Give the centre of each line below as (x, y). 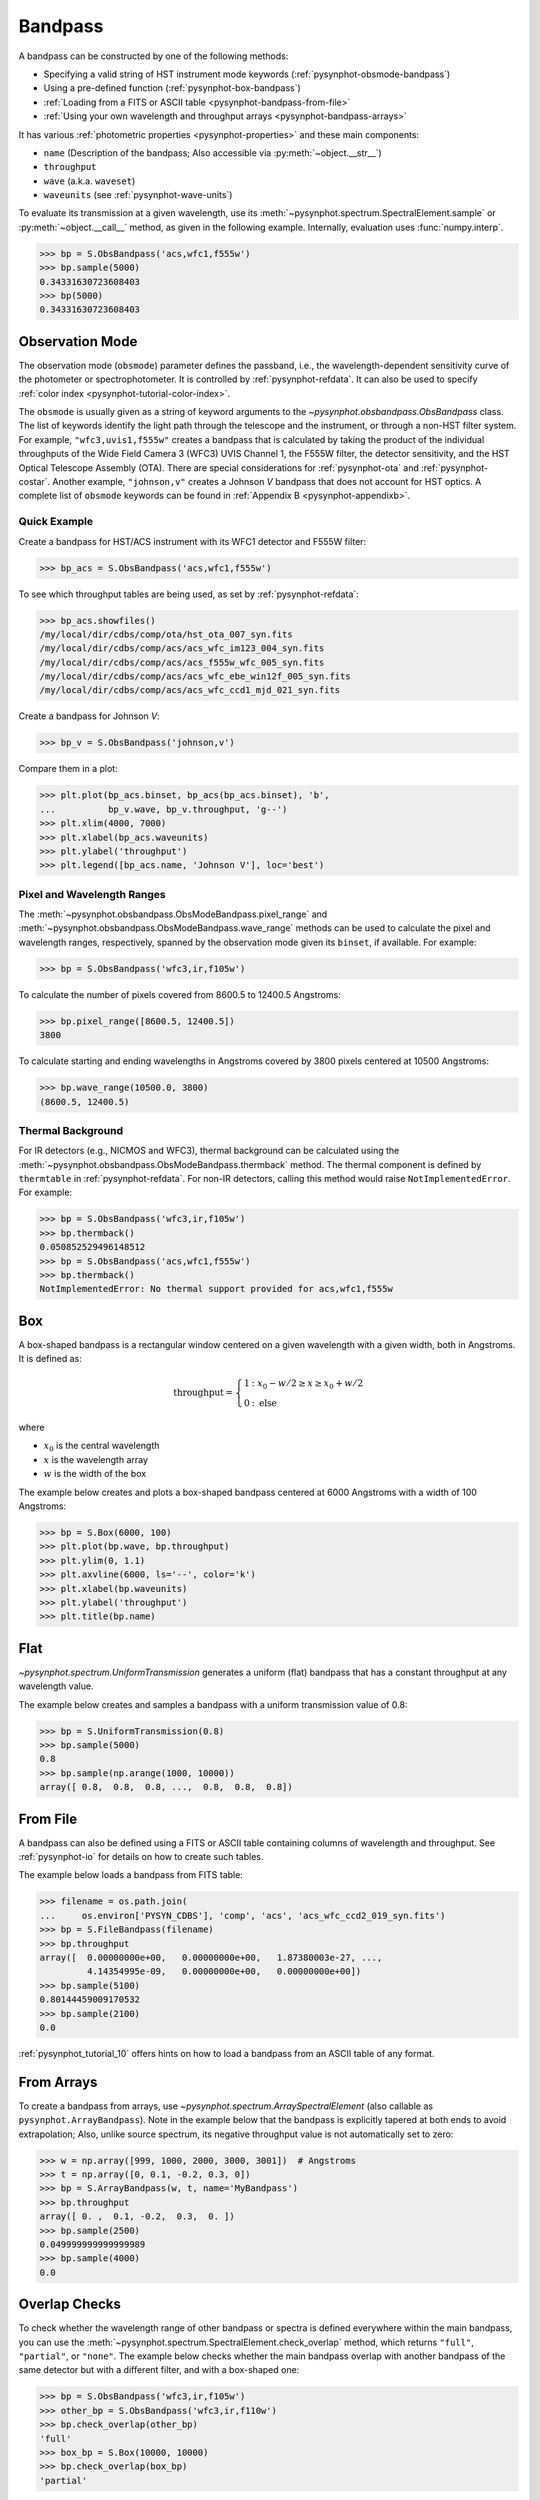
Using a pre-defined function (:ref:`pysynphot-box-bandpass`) (172, 88)
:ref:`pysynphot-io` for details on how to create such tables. (141, 1857)
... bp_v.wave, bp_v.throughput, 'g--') (163, 809)
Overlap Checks (70, 2304)
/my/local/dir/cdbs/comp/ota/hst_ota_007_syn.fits (166, 634)
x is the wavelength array (96, 1459)
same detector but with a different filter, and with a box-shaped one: (159, 2370)
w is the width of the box (95, 1474)
